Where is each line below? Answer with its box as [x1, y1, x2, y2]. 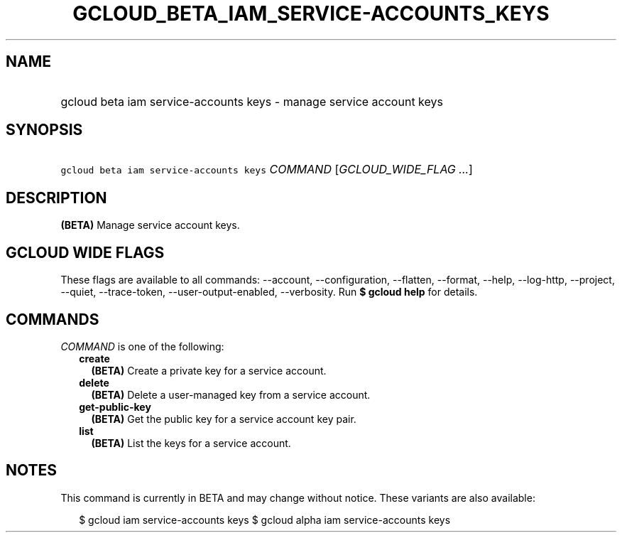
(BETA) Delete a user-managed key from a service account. [91, 388, 371, 401]
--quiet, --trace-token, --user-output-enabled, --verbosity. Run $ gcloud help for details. [60, 286, 478, 298]
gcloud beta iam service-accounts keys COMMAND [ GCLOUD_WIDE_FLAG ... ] [60, 162, 473, 177]
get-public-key [79, 400, 151, 413]
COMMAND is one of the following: [60, 340, 224, 353]
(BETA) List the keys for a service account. [91, 436, 291, 449]
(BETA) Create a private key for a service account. [91, 364, 327, 377]
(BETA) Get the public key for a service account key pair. [91, 412, 356, 425]
